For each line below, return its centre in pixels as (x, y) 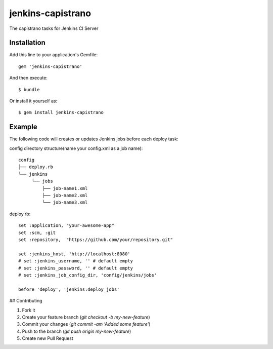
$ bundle (29, 89)
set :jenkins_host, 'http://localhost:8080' (75, 254)
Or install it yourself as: (33, 101)
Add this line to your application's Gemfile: (54, 55)
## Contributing (26, 301)
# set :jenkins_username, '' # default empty (76, 261)
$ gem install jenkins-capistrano (61, 112)
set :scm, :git (37, 232)
